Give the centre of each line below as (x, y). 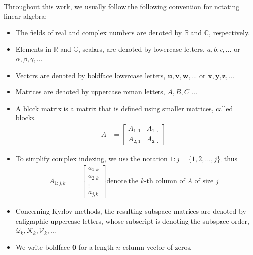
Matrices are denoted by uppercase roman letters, (90, 92)
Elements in (33, 49)
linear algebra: (26, 16)
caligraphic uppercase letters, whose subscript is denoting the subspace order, (132, 220)
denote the (122, 181)
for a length (96, 246)
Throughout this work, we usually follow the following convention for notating (122, 6)
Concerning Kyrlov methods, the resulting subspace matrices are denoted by (131, 211)
